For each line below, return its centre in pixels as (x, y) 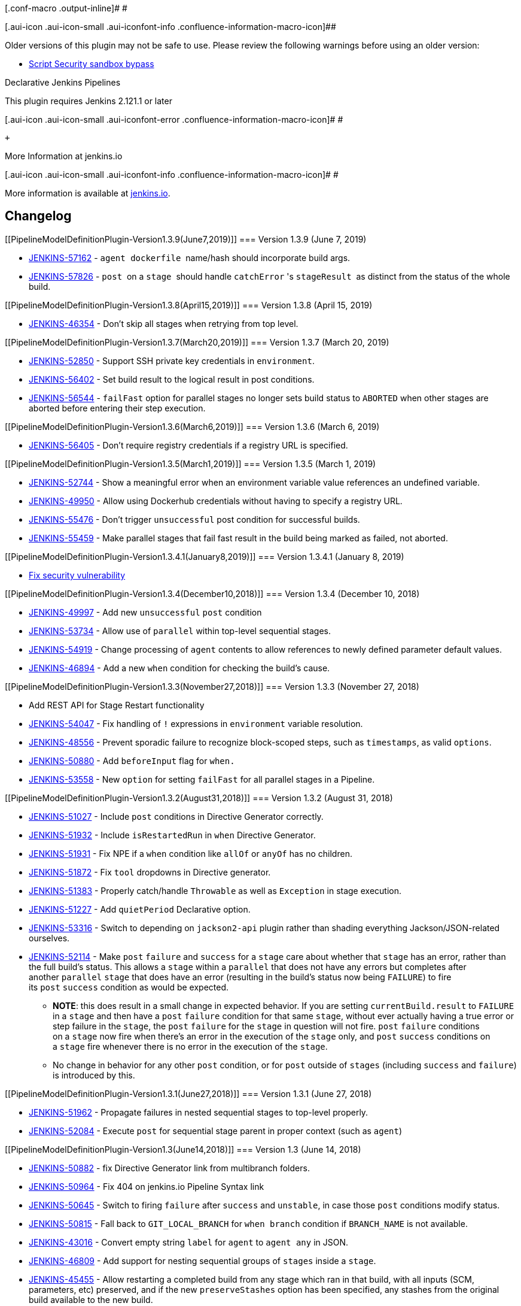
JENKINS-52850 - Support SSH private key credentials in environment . (172, 360)
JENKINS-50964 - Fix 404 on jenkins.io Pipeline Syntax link (147, 1186)
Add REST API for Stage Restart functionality (117, 705)
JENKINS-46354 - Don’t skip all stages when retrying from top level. (164, 323)
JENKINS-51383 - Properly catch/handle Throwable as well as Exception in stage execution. (215, 890)
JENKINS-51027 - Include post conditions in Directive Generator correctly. (176, 816)
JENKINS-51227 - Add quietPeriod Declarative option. (140, 909)
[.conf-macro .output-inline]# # (66, 8)
